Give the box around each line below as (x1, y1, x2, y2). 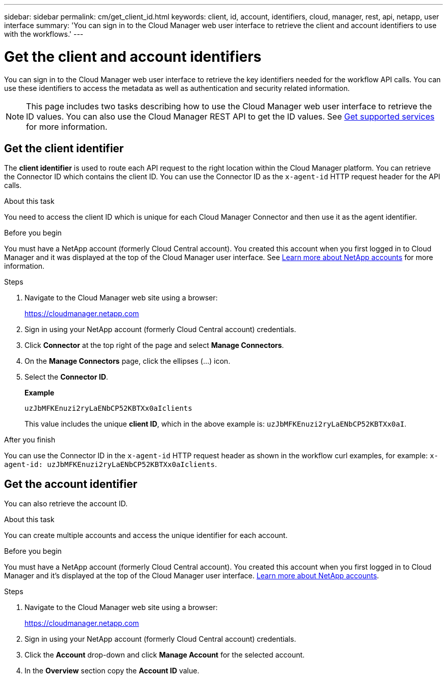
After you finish (4, 435, 56, 444)
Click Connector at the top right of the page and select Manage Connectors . (24, 341, 284, 350)
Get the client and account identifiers (4, 48, 262, 65)
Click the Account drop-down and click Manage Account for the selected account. (24, 650, 305, 660)
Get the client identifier (4, 142, 124, 155)
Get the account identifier (4, 477, 138, 490)
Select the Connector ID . (24, 372, 108, 382)
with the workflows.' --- (4, 30, 84, 38)
